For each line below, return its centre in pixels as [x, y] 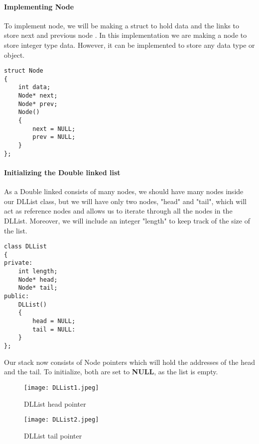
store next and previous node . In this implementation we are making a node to [126, 35]
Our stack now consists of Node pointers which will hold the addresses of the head [129, 362]
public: [17, 296]
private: [18, 263]
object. [14, 55]
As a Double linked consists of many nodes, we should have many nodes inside [124, 191]
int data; [34, 87]
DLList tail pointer [53, 435]
